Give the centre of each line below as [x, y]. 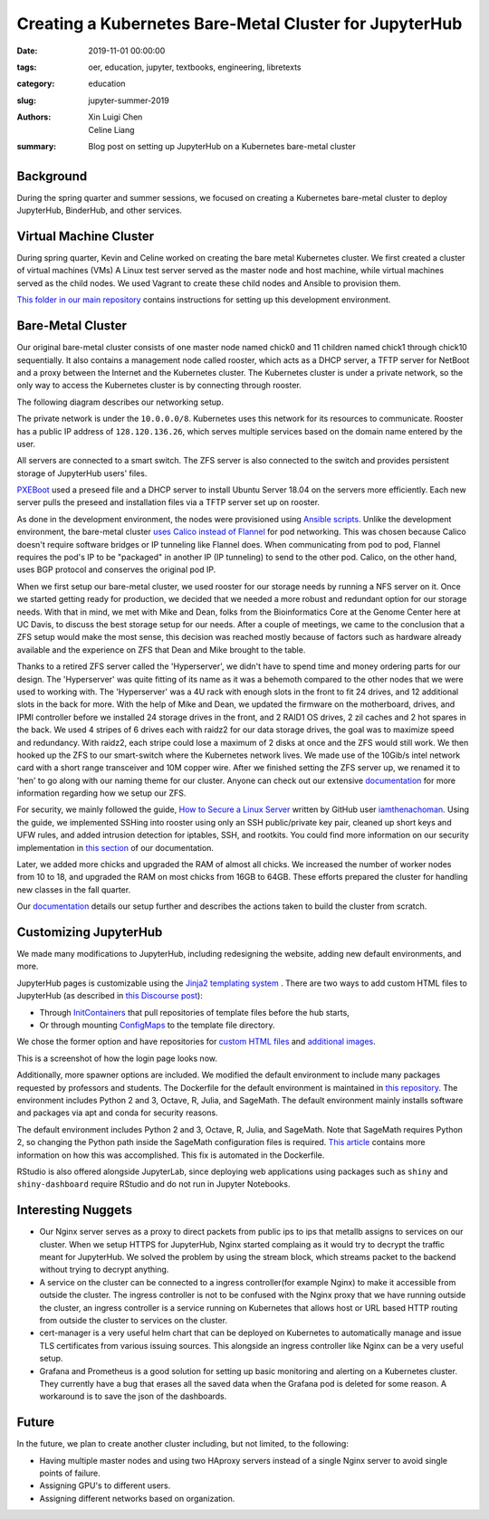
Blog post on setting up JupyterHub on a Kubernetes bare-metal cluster [222, 146]
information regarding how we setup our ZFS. [101, 793]
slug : [26, 100]
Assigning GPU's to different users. [105, 1486]
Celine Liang [111, 129]
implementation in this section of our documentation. [115, 847]
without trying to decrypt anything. [104, 1270]
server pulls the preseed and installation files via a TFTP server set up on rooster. [168, 502]
